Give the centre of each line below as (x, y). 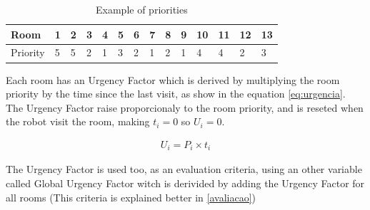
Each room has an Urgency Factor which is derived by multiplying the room (173, 79)
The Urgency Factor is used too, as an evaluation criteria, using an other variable (184, 169)
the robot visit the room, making (78, 121)
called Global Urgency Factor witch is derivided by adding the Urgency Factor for (185, 183)
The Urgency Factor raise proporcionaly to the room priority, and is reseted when (185, 107)
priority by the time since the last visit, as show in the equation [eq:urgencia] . (176, 94)
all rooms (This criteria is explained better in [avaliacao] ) (131, 197)
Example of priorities (142, 9)
